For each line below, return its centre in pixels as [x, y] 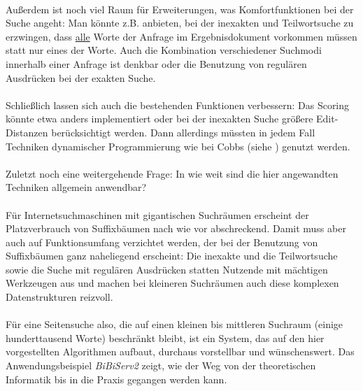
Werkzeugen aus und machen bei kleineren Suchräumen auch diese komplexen [172, 283]
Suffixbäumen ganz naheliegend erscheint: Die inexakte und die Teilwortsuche [172, 256]
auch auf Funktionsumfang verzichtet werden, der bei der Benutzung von [162, 242]
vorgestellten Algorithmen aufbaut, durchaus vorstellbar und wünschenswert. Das [180, 351]
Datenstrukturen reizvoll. [59, 297]
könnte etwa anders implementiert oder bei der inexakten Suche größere [159, 119]
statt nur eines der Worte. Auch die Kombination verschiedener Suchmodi [164, 50]
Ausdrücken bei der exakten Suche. [81, 77]
